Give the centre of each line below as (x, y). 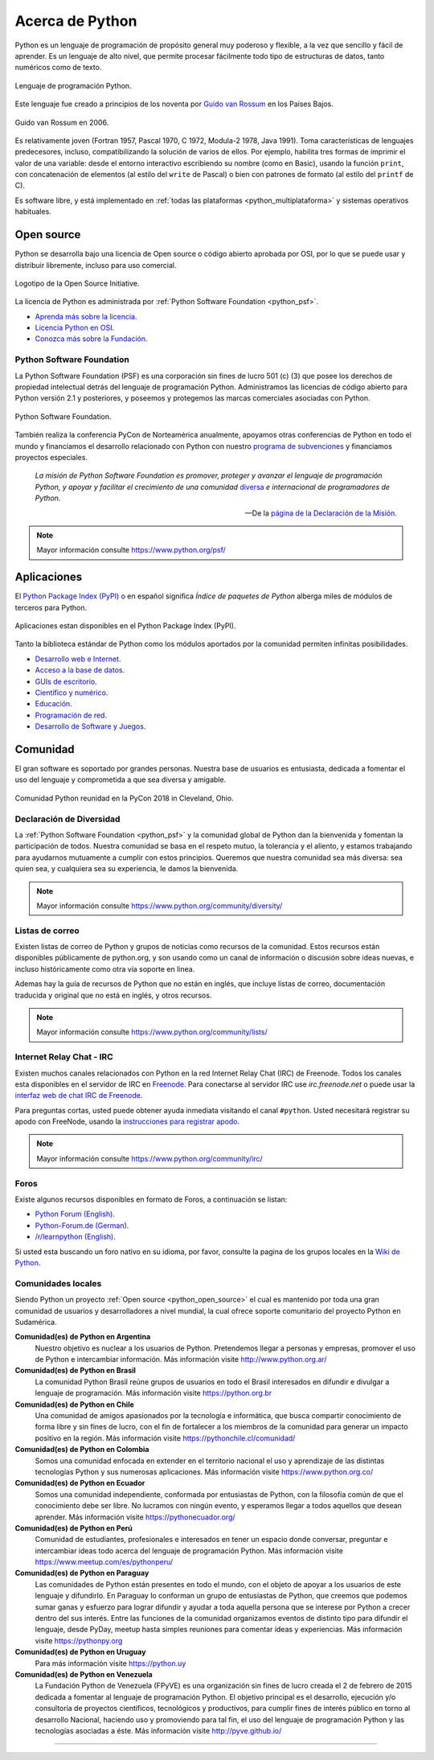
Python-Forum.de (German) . (82, 1225)
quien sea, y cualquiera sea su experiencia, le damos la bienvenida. (127, 869)
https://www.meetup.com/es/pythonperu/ (104, 1562)
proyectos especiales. (51, 457)
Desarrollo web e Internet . (78, 659)
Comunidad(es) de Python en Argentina (83, 1337)
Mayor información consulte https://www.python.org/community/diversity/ (160, 906)
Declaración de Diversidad (68, 819)
